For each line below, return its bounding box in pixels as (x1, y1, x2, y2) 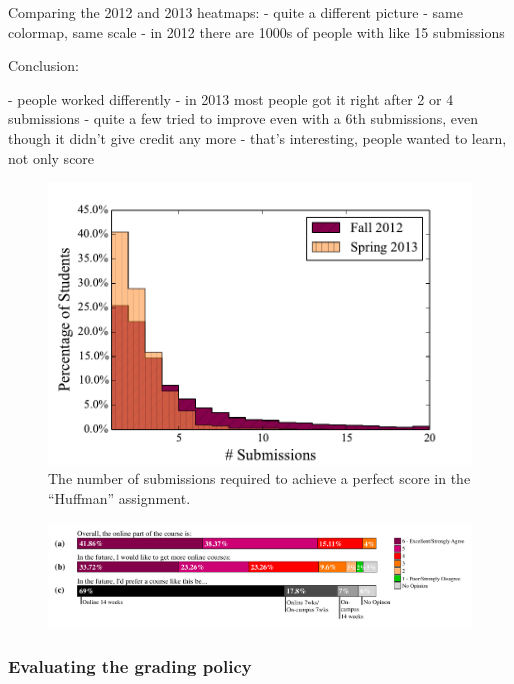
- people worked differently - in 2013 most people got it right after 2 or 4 (8, 88, 454, 109)
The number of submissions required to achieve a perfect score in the (48, 468, 471, 489)
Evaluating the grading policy (8, 653, 252, 678)
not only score (8, 147, 95, 168)
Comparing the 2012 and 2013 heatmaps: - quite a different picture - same (8, 2, 463, 22)
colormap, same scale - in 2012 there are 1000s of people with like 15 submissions (8, 21, 505, 42)
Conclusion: (8, 55, 79, 76)
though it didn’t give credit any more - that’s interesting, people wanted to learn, (8, 127, 507, 148)
